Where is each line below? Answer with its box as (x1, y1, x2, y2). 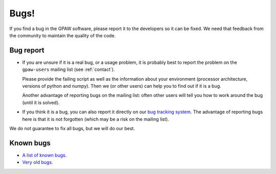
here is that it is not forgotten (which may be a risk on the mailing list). (22, 116, 169, 122)
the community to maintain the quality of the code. (9, 32, 116, 38)
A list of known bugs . (22, 152, 67, 158)
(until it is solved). (22, 100, 60, 106)
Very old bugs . (22, 159, 53, 165)
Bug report (9, 46, 44, 55)
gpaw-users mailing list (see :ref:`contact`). (22, 66, 115, 72)
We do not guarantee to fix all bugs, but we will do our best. (9, 125, 135, 131)
